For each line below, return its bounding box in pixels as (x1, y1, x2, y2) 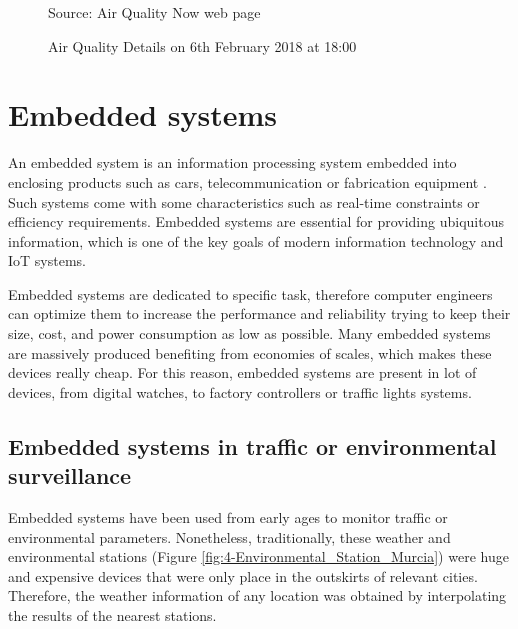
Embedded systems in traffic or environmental (8, 430, 497, 461)
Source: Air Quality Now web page (48, 2, 261, 22)
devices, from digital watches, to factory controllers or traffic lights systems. (8, 381, 472, 402)
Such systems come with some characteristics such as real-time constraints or (8, 191, 480, 212)
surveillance (8, 460, 132, 491)
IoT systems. (8, 250, 86, 271)
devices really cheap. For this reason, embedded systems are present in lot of (8, 362, 477, 383)
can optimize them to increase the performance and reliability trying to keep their (8, 303, 511, 324)
